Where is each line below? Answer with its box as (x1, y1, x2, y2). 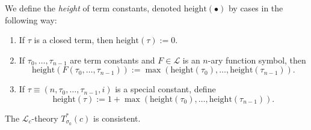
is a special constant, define (115, 83, 216, 95)
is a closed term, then (34, 34, 114, 46)
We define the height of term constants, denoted (5, 2, 181, 14)
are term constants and (70, 53, 155, 66)
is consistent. (93, 111, 141, 124)
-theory (31, 111, 58, 124)
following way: (5, 13, 57, 26)
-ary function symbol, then (208, 53, 306, 66)
